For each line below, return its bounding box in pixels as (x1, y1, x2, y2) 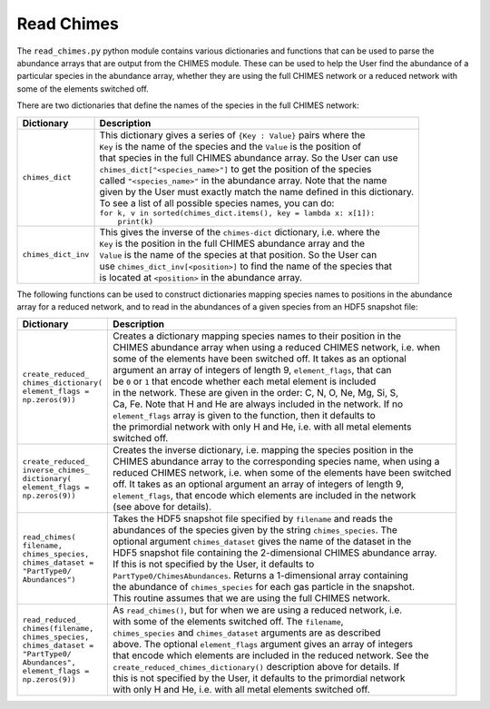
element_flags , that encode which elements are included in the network (113, 489, 416, 502)
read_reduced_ (22, 615, 81, 625)
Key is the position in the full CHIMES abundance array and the (99, 237, 366, 250)
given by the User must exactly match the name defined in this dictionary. (99, 185, 415, 198)
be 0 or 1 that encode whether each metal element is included (113, 375, 377, 388)
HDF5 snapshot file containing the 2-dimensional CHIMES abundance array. (113, 547, 437, 559)
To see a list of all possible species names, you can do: (99, 196, 335, 209)
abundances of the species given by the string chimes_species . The (113, 524, 398, 537)
